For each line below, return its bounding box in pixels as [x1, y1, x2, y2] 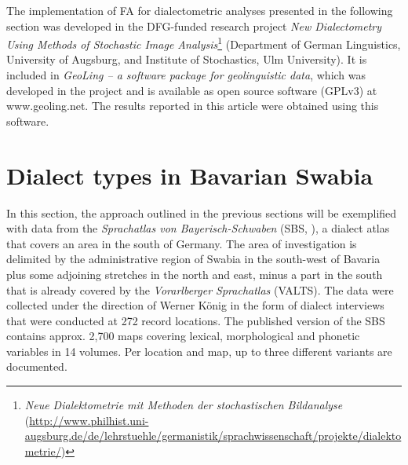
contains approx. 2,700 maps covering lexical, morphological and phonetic [6, 328, 360, 344]
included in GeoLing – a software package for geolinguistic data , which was [6, 67, 366, 83]
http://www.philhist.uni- [29, 412, 149, 428]
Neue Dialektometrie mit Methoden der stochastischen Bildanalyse [24, 397, 343, 413]
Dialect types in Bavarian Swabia [6, 159, 373, 191]
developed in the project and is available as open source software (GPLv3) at [6, 82, 377, 98]
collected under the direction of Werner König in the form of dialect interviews [6, 297, 384, 313]
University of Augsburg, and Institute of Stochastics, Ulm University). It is [6, 51, 367, 68]
